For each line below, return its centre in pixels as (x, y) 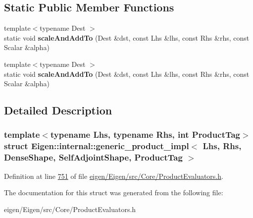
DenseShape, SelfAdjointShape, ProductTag (93, 157)
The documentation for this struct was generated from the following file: (114, 192)
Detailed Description (58, 110)
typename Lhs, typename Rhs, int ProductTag (145, 135)
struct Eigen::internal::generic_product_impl (97, 146)
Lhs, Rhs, (222, 146)
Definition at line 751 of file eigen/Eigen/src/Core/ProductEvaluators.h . (114, 176)
